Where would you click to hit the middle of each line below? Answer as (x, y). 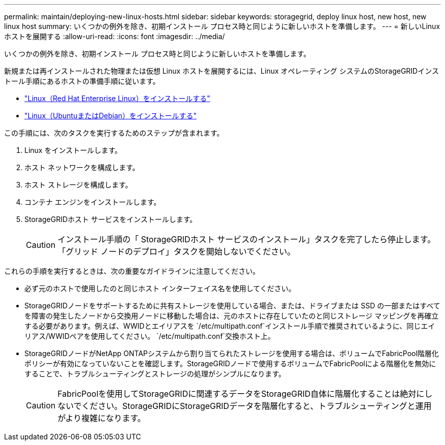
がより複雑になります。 (102, 418)
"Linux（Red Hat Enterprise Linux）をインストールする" (117, 98)
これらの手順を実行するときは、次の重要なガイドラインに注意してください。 (132, 271)
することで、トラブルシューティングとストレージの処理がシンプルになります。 (155, 374)
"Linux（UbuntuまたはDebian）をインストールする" (111, 116)
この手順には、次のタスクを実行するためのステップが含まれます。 (114, 133)
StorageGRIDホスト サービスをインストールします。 (111, 219)
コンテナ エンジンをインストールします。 (93, 202)
